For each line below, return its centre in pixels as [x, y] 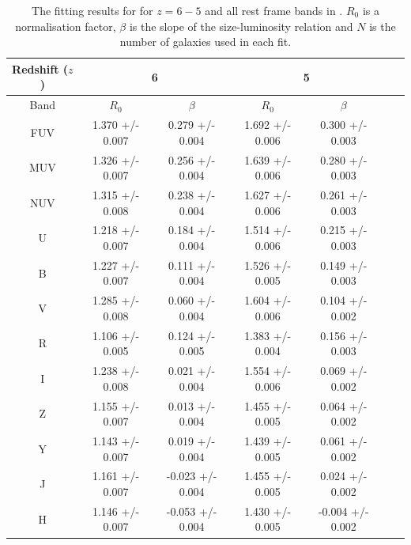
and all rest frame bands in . [274, 10]
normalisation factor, [66, 26]
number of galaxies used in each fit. [205, 42]
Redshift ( [40, 68]
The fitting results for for [92, 10]
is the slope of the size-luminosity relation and [241, 26]
